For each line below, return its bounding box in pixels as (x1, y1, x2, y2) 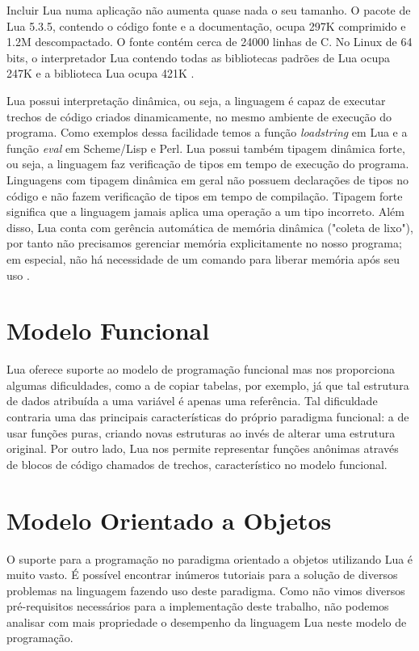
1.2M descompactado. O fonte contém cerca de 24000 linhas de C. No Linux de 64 (6, 33, 413, 50)
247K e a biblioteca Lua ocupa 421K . (6, 65, 195, 82)
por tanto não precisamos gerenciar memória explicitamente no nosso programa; (6, 235, 402, 252)
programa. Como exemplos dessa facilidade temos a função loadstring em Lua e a (6, 124, 408, 141)
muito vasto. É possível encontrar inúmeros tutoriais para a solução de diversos (6, 566, 398, 583)
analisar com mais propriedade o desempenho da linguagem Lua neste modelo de (6, 613, 407, 630)
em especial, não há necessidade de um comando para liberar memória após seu (6, 250, 400, 267)
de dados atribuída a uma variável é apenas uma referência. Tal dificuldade (6, 392, 378, 409)
